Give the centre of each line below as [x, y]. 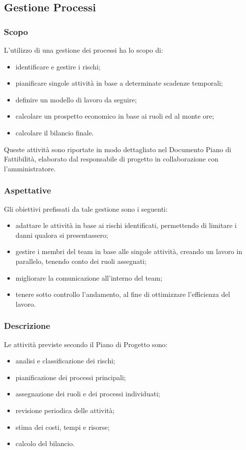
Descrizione [27, 326]
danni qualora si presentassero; [62, 235]
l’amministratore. [30, 168]
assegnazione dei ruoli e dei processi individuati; [88, 394]
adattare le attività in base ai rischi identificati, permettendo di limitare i [126, 225]
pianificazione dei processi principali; [71, 377]
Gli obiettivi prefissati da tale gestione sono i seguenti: [86, 209]
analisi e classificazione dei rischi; [65, 361]
